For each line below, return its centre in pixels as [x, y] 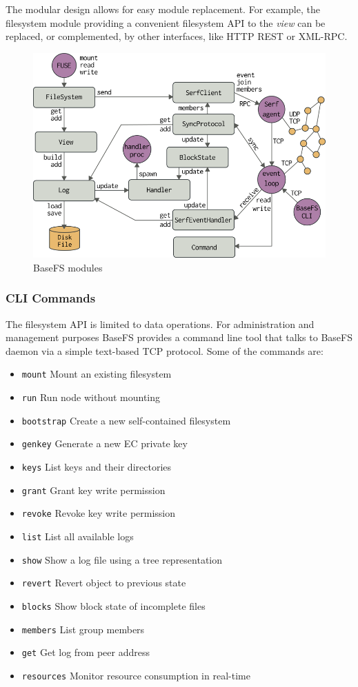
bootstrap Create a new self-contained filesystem [126, 420]
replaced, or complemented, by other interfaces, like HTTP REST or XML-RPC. [177, 36]
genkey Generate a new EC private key [105, 443]
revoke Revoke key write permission [99, 513]
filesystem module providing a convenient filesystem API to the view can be [166, 22]
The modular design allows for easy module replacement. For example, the [163, 9]
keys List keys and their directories [97, 467]
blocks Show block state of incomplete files [113, 605]
